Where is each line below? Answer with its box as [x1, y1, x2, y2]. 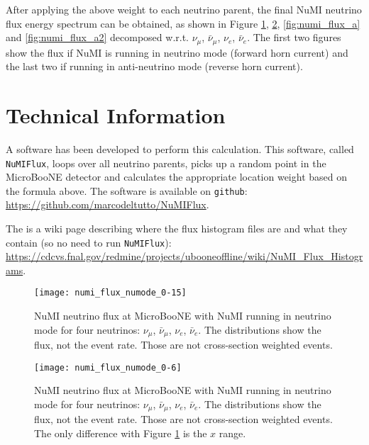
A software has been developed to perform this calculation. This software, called [6, 141, 354, 156]
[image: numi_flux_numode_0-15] [34, 288, 187, 298]
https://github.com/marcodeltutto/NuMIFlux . [6, 197, 209, 212]
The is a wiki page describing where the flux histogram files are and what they [6, 221, 348, 236]
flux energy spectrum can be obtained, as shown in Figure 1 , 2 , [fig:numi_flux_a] [6, 16, 360, 30]
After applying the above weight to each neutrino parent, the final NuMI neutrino [6, 2, 362, 16]
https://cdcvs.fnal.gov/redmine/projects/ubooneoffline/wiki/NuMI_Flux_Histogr [6, 249, 363, 264]
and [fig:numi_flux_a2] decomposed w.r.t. [6, 30, 189, 45]
